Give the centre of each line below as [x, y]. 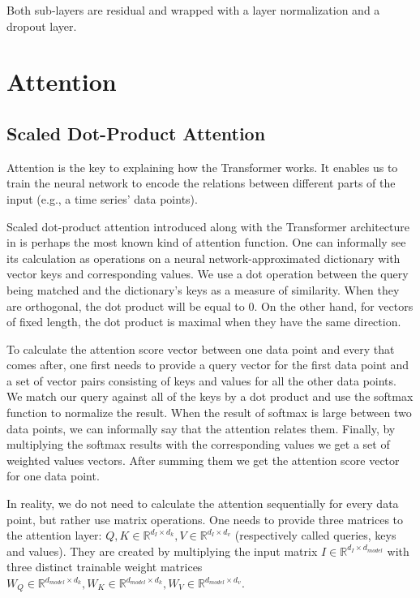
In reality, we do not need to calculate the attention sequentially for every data [203, 503]
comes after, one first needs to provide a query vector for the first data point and [208, 365]
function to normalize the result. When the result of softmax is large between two [209, 413]
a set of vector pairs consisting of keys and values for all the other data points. [201, 380]
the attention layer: [54, 535]
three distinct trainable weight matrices [105, 567]
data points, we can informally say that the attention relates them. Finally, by [201, 428]
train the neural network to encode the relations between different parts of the [201, 183]
